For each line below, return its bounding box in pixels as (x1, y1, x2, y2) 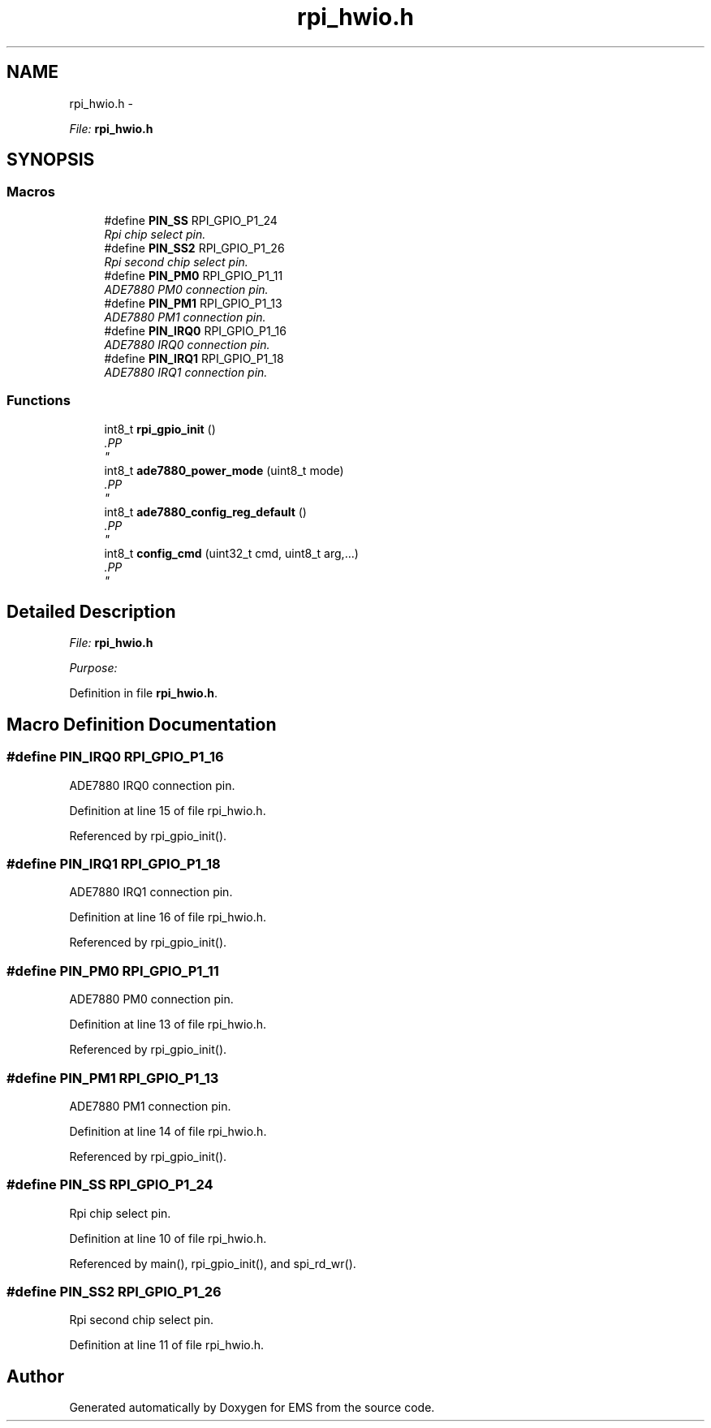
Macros (6, 183, 55, 201)
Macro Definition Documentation (6, 714, 277, 735)
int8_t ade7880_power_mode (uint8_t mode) (104, 463, 344, 477)
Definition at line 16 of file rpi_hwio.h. (69, 910, 267, 925)
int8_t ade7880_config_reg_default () (104, 504, 307, 519)
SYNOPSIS (6, 149, 95, 170)
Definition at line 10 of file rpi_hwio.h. (69, 1231, 267, 1245)
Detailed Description (6, 601, 176, 622)
